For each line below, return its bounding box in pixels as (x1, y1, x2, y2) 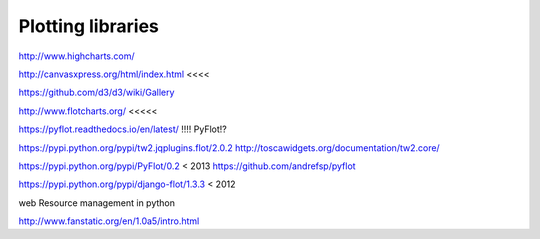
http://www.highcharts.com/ (18, 50, 135, 62)
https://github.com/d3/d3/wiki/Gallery (18, 86, 175, 99)
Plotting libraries (18, 15, 160, 37)
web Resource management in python (18, 196, 175, 209)
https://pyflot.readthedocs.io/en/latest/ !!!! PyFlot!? (18, 123, 227, 135)
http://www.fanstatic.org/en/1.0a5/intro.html (18, 215, 200, 227)
